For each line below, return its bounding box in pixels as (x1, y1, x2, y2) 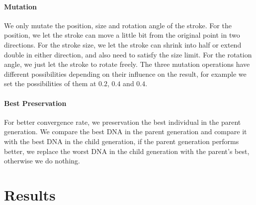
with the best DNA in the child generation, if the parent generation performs (4, 136, 239, 146)
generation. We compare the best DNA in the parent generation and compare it (4, 126, 247, 137)
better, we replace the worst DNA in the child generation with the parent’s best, (4, 146, 250, 156)
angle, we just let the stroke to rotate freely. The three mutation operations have (4, 59, 250, 69)
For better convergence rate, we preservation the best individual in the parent (4, 116, 241, 127)
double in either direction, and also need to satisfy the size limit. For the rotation (4, 49, 252, 59)
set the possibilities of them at (4, 78, 96, 89)
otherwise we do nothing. (4, 155, 80, 166)
